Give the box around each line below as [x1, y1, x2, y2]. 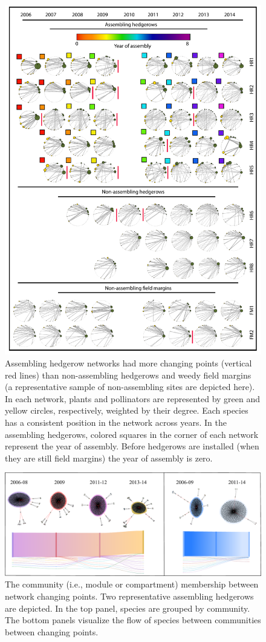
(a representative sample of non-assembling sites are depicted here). [5, 380, 255, 393]
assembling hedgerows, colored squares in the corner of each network [5, 428, 259, 440]
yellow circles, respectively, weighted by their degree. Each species [5, 404, 248, 417]
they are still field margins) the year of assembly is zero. [5, 451, 213, 464]
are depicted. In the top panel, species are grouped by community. [5, 601, 250, 614]
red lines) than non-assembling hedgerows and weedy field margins [5, 368, 251, 381]
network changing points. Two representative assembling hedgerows [5, 590, 254, 603]
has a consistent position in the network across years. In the [5, 415, 227, 428]
